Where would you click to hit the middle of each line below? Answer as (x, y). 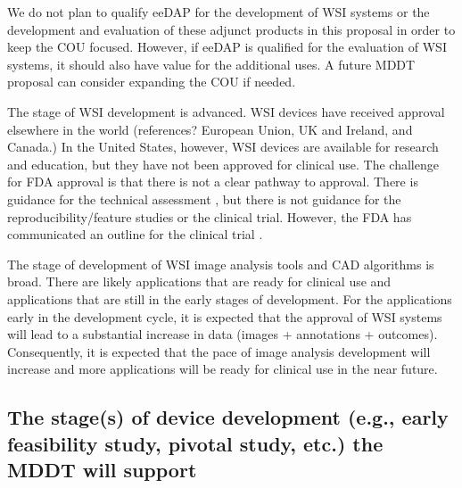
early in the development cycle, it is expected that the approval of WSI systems (225, 316)
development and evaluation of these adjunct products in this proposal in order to (231, 29)
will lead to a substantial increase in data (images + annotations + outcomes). (223, 334)
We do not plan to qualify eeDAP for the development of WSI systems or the (219, 12)
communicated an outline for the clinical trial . (135, 234)
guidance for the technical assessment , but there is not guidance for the (204, 199)
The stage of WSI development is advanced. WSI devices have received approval (226, 111)
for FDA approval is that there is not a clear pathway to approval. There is (213, 182)
